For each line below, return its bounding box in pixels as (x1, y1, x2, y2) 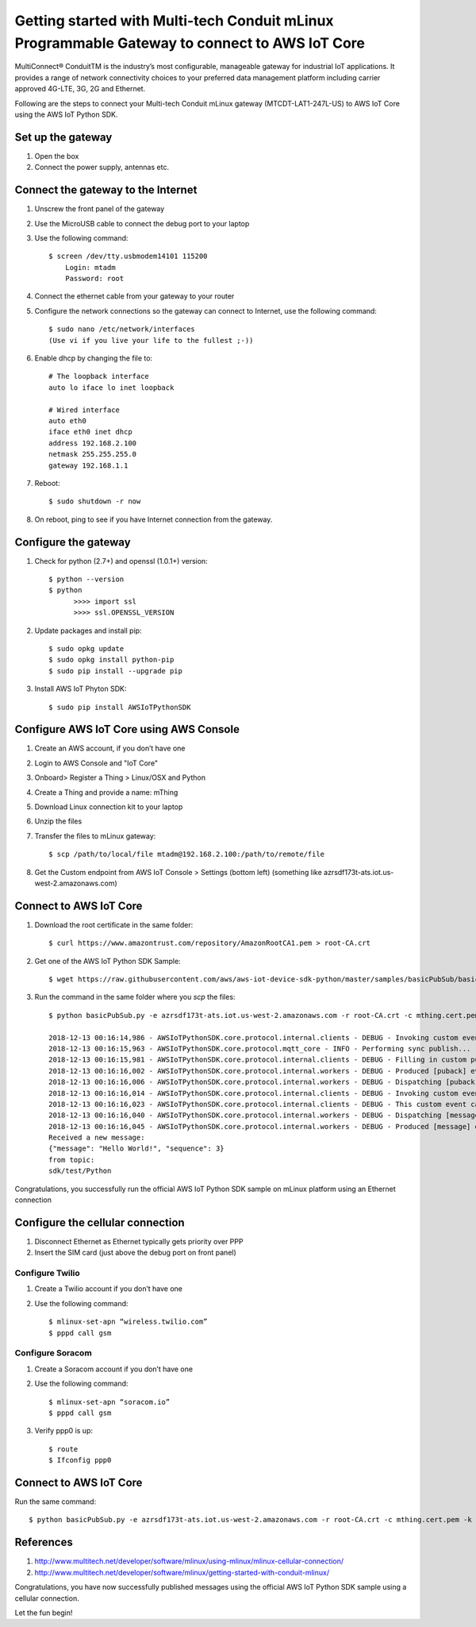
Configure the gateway (14, 535, 131, 549)
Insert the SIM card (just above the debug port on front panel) (34, 1247, 237, 1258)
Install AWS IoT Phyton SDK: (34, 684, 127, 694)
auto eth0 (48, 416, 86, 425)
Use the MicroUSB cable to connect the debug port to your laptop (34, 218, 250, 228)
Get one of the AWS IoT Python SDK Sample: (34, 956, 182, 966)
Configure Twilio (14, 1267, 80, 1278)
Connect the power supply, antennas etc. (34, 163, 170, 172)
